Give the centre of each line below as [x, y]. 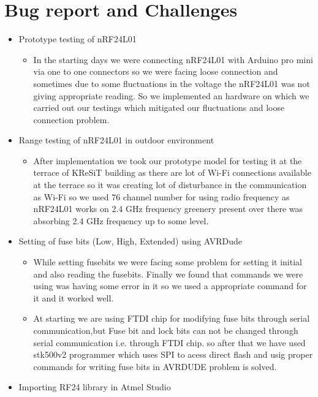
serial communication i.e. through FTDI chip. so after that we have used [169, 342]
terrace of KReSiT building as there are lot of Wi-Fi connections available [172, 172]
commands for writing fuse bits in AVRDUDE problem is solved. [155, 366]
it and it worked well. [74, 297]
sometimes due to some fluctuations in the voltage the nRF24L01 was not [172, 83]
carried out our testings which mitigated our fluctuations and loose [159, 108]
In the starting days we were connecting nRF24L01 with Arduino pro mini [173, 59]
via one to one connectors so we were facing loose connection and [156, 71]
